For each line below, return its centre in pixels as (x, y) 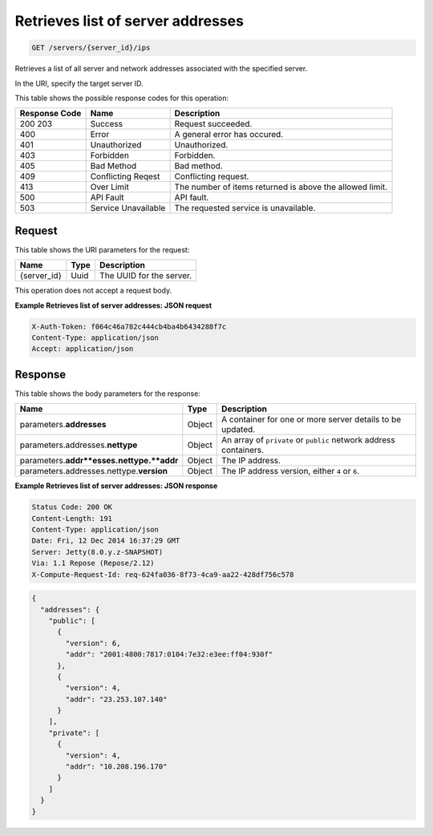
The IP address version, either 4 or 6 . (291, 471)
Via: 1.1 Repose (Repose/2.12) (93, 563)
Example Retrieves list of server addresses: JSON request (113, 305)
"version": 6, (93, 643)
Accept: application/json (83, 349)
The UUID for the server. (146, 276)
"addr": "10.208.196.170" (116, 767)
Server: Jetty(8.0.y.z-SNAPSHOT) (97, 552)
